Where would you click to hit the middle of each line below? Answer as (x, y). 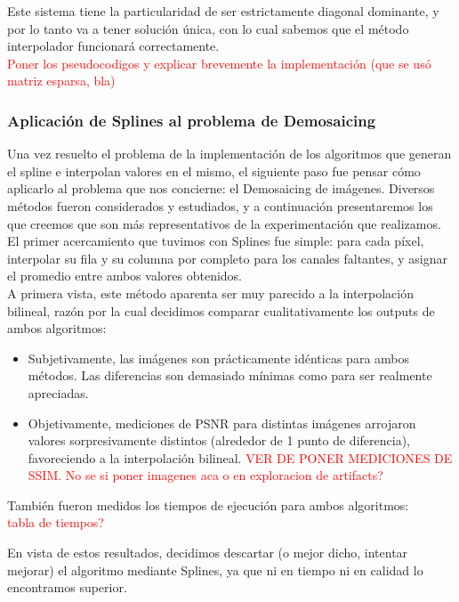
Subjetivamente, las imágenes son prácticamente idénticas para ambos (218, 358)
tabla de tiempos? (56, 522)
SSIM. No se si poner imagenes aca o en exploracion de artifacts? (205, 475)
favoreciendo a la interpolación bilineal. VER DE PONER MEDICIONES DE (240, 457)
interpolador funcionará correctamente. (113, 46)
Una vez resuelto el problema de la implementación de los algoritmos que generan (229, 154)
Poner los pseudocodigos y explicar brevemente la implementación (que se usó (219, 63)
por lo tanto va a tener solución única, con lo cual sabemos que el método (208, 28)
